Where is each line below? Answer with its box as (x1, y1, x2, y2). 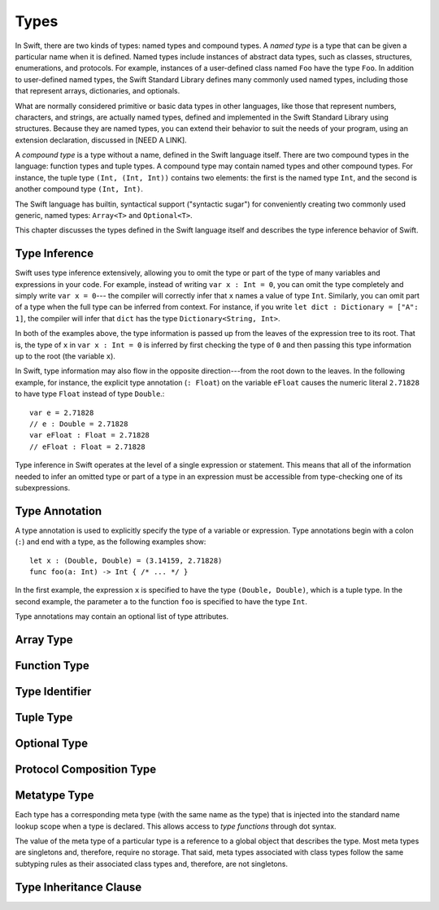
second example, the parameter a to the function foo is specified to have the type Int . (15, 596, 308, 606)
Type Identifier (15, 685, 92, 699)
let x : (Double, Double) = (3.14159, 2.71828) (29, 555, 223, 565)
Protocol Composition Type (15, 763, 157, 777)
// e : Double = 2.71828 (29, 420, 128, 429)
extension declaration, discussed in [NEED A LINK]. (15, 135, 187, 145)
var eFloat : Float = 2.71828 (29, 431, 150, 440)
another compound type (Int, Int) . (15, 184, 144, 194)
